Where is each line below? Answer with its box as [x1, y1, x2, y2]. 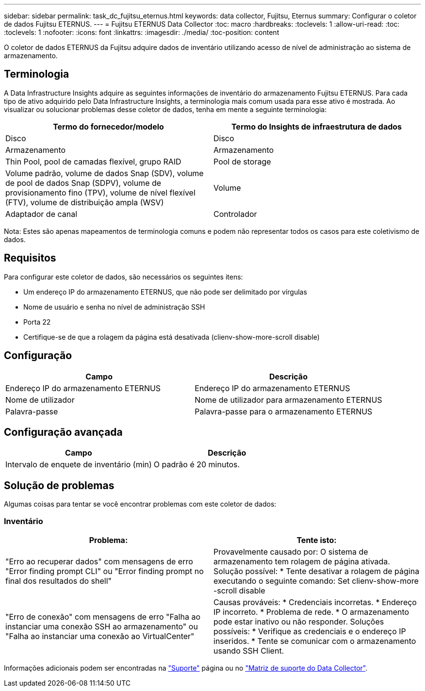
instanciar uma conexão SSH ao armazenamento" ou [5, 621, 198, 631]
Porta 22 [23, 317, 51, 326]
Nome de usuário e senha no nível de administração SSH [23, 302, 205, 311]
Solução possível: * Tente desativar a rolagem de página [213, 566, 420, 576]
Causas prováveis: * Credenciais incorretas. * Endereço [213, 597, 417, 607]
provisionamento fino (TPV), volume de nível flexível [5, 187, 196, 197]
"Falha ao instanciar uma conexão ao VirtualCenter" [5, 631, 195, 641]
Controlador [213, 209, 257, 219]
